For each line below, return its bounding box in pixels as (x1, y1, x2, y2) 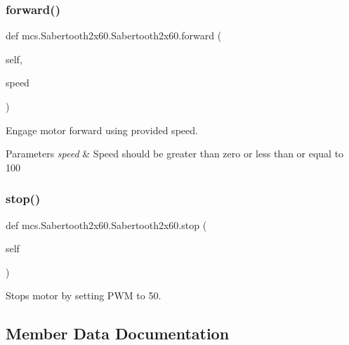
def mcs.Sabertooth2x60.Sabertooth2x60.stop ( (6, 217, 207, 232)
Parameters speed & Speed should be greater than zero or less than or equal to (6, 146, 344, 161)
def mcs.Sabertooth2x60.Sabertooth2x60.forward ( (6, 28, 222, 43)
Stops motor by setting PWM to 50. (6, 288, 162, 303)
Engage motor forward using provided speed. (6, 122, 198, 137)
